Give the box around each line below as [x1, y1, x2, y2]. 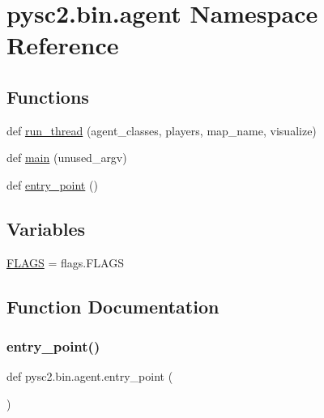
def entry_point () [6, 176, 98, 193]
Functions [6, 83, 89, 109]
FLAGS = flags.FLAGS [6, 254, 124, 271]
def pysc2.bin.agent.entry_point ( [6, 368, 173, 385]
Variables [6, 215, 86, 241]
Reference [6, 28, 119, 62]
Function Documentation [6, 293, 220, 318]
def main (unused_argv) [6, 149, 127, 166]
